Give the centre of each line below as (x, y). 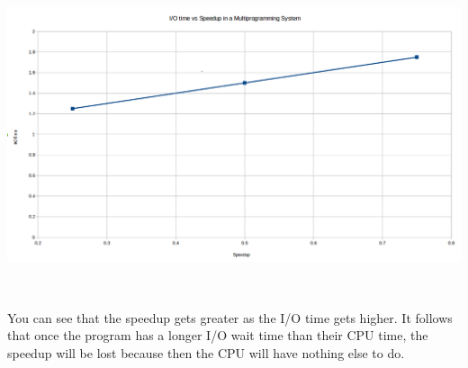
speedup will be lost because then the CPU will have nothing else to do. (206, 352)
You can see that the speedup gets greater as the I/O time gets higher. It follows (230, 317)
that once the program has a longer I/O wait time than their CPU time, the (218, 335)
